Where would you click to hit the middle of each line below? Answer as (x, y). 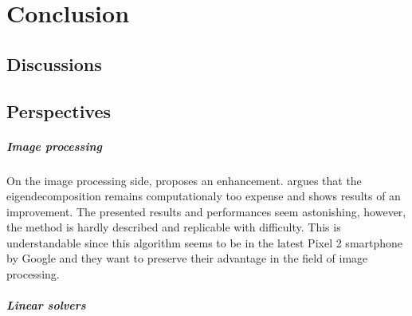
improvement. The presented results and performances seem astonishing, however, (206, 211)
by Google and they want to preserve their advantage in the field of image (187, 258)
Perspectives (59, 111)
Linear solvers (46, 305)
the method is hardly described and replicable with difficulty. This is (174, 227)
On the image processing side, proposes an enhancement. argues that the (184, 180)
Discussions (54, 63)
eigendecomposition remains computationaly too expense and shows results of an (204, 196)
